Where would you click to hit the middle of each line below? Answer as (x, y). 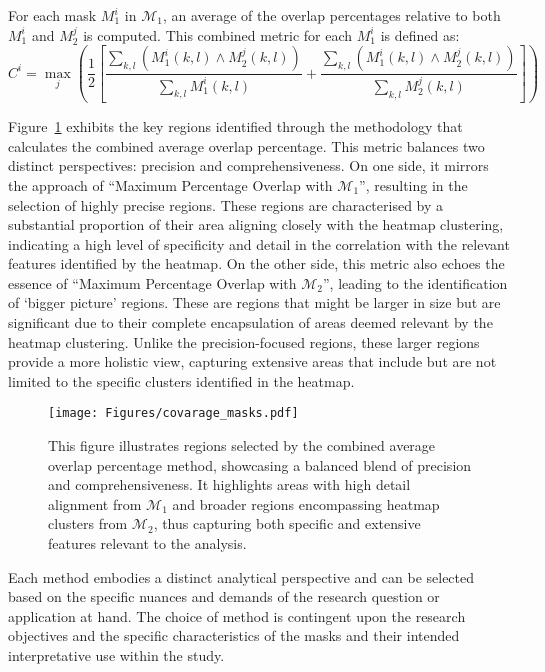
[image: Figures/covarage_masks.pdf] (173, 413)
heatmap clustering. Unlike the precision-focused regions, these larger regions (244, 341)
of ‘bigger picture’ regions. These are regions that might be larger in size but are (254, 302)
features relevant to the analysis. (147, 543)
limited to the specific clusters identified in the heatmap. (181, 380)
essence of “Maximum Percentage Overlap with (152, 282)
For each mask (52, 15)
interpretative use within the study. (116, 655)
